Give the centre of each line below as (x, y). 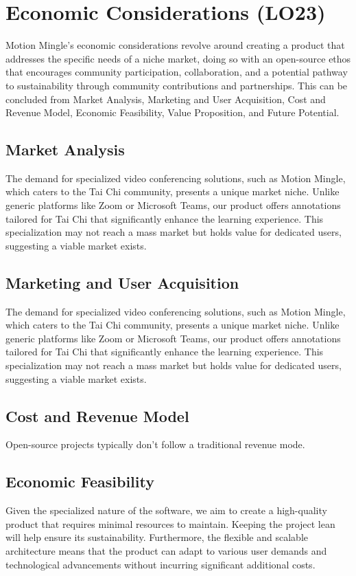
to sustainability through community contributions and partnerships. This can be (177, 85)
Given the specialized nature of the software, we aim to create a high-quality (166, 510)
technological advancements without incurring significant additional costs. (161, 564)
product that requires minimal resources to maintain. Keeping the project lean (170, 523)
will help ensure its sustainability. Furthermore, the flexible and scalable (157, 537)
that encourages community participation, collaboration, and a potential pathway (177, 72)
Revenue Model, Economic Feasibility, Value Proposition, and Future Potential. (173, 112)
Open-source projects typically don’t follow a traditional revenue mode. (155, 444)
